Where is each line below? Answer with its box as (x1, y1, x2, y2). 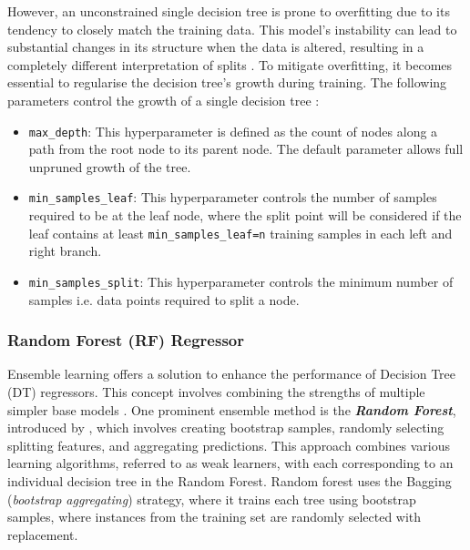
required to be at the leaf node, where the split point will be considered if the (28, 206, 462, 225)
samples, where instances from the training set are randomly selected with (7, 507, 422, 526)
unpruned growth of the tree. (28, 157, 191, 176)
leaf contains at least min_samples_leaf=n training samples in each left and (28, 223, 453, 242)
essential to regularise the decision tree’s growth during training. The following (7, 73, 447, 92)
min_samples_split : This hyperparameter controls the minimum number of (28, 271, 454, 290)
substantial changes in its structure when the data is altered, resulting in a (7, 37, 424, 56)
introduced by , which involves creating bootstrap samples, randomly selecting (7, 418, 444, 437)
